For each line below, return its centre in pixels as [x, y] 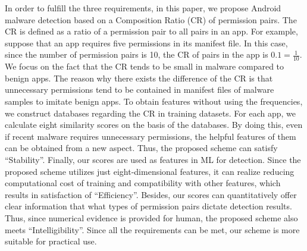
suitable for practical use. [51, 241]
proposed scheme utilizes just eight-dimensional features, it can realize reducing [150, 171]
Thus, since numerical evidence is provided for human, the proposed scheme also [151, 217]
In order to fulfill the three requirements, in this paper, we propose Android [143, 8]
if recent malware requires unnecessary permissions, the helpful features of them [151, 136]
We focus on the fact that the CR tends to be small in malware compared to [145, 66]
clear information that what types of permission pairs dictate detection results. [148, 206]
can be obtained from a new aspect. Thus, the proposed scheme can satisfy [141, 148]
